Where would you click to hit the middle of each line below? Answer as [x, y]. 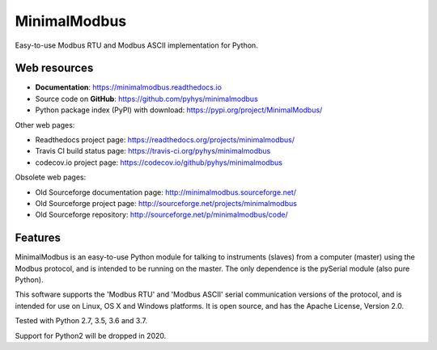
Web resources [54, 68]
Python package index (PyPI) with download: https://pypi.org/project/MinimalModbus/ [179, 110]
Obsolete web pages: [51, 177]
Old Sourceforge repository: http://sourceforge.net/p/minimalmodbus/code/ [162, 215]
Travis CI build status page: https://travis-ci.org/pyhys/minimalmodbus [153, 151]
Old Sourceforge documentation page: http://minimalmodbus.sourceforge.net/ [166, 192]
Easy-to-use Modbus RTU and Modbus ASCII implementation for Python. [136, 45]
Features [38, 238]
